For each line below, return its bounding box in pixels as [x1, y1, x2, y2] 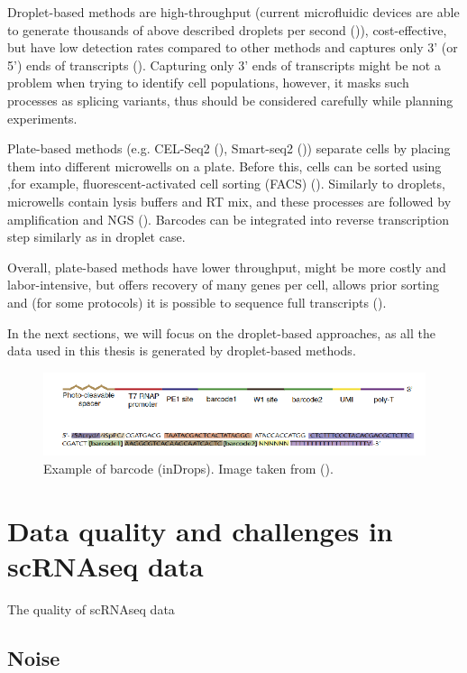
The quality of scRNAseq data [7, 599, 175, 618]
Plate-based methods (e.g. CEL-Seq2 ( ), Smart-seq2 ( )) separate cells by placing [7, 139, 451, 158]
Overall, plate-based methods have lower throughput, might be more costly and [7, 257, 446, 276]
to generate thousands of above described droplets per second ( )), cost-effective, [7, 20, 447, 39]
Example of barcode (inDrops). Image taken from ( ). [43, 458, 334, 477]
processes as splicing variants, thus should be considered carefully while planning [7, 90, 453, 109]
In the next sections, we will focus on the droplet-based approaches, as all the [7, 323, 435, 342]
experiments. [7, 108, 78, 127]
